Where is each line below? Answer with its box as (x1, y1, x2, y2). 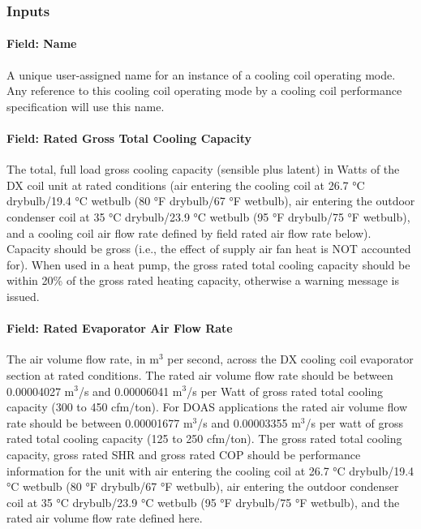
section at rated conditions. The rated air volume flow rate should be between (6, 366, 393, 383)
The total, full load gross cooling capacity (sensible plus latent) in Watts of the (6, 161, 400, 178)
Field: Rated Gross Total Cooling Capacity (6, 130, 251, 147)
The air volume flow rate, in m (6, 351, 159, 368)
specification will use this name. (6, 97, 165, 114)
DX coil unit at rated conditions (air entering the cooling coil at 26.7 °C (6, 176, 365, 193)
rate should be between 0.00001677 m (6, 414, 193, 431)
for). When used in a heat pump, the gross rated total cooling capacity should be (6, 256, 410, 273)
